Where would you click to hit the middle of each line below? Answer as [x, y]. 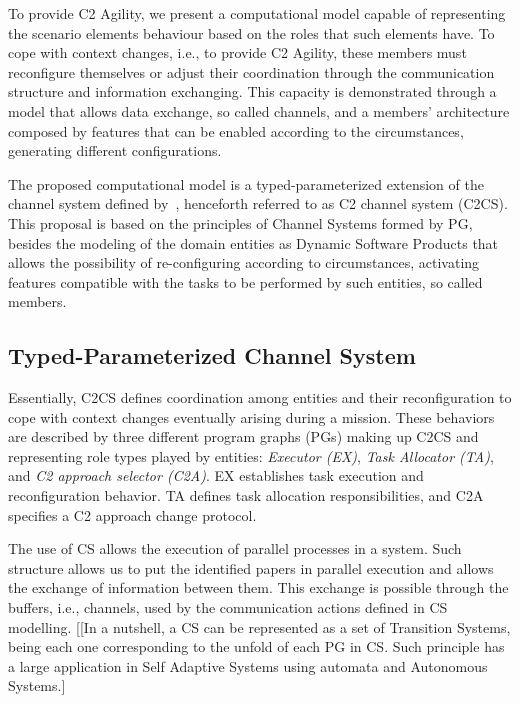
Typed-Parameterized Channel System [212, 355]
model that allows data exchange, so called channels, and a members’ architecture [259, 110]
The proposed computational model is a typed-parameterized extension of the [246, 183]
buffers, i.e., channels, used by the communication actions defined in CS [228, 607]
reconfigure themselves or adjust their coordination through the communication [251, 71]
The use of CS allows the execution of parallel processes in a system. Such [235, 548]
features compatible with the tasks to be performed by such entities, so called [245, 281]
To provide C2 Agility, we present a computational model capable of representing [257, 13]
